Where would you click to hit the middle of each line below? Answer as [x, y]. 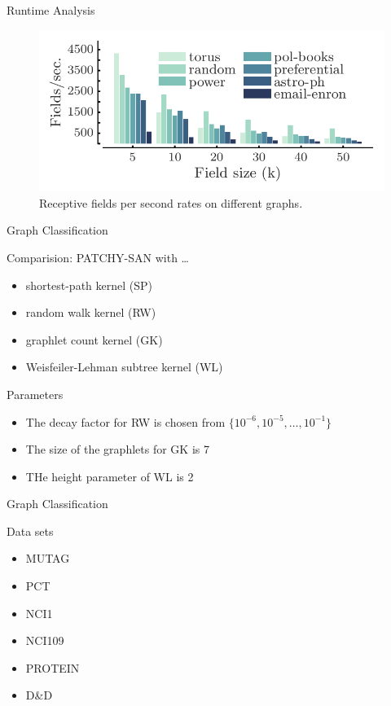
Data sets [30, 531]
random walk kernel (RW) [91, 312]
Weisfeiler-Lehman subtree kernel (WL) [124, 367]
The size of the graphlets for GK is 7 [117, 449]
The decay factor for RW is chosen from [125, 421]
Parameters [35, 394]
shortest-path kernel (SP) [89, 285]
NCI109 [45, 640]
